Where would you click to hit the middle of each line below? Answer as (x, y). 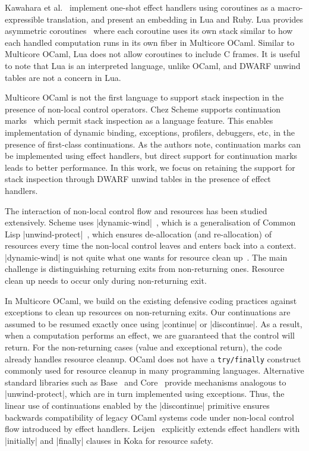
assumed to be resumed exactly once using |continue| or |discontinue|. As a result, (154, 323)
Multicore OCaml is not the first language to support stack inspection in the (144, 97)
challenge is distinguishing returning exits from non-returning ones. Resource (145, 269)
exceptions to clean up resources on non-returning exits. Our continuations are (148, 312)
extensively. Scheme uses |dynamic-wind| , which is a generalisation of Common (150, 222)
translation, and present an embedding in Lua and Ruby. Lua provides (175, 19)
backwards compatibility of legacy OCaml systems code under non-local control (149, 417)
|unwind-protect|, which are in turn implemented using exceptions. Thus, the (145, 394)
